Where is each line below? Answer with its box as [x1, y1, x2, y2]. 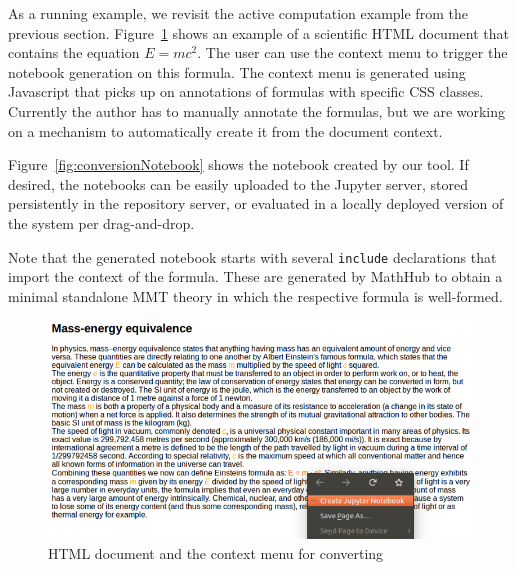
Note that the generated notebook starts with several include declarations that [8, 246, 497, 267]
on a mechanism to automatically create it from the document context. [8, 120, 443, 141]
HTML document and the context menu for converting [48, 543, 384, 563]
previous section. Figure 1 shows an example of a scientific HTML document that [8, 22, 509, 43]
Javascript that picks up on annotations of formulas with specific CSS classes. [8, 81, 484, 102]
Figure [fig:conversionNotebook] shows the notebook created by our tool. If [8, 154, 469, 175]
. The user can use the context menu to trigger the [197, 42, 508, 63]
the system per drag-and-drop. [8, 212, 195, 233]
